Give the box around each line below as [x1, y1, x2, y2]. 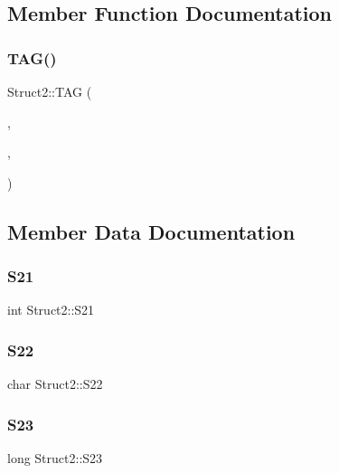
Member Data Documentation [7, 217, 296, 245]
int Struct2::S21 [7, 300, 95, 319]
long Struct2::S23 [7, 449, 103, 467]
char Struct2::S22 [7, 374, 103, 393]
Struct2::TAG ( [7, 82, 92, 100]
